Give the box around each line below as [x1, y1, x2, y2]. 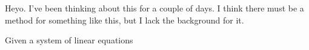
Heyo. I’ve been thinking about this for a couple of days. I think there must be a [5, 2, 304, 14]
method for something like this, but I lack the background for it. [5, 13, 244, 26]
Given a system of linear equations [5, 34, 133, 46]
